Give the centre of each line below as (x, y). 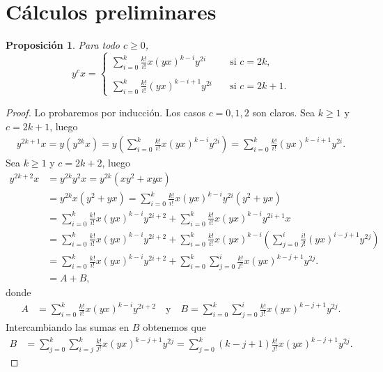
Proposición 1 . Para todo (63, 45)
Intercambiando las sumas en (68, 326)
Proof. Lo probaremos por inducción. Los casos (105, 112)
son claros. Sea (284, 112)
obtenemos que (174, 326)
